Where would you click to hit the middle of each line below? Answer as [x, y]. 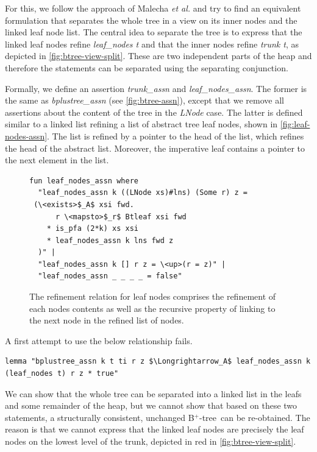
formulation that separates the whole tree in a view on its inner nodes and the [151, 20]
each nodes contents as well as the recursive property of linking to [152, 308]
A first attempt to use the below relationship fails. [99, 340]
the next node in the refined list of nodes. [107, 320]
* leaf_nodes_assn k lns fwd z [110, 240]
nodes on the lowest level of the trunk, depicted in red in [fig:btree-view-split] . [151, 441]
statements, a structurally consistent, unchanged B [100, 417]
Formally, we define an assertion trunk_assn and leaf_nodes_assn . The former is [156, 88]
